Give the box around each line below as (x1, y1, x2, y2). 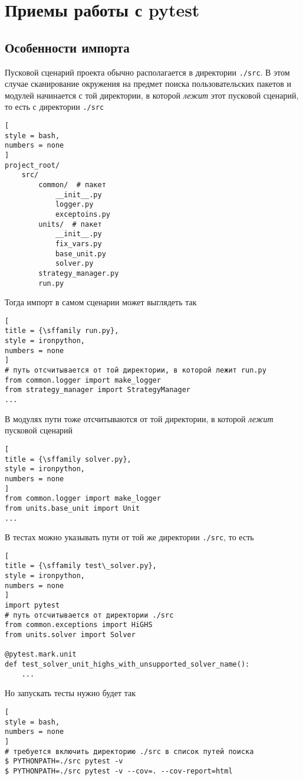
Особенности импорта (5, 38, 130, 56)
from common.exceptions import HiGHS (5, 621, 153, 629)
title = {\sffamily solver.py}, (5, 455, 131, 464)
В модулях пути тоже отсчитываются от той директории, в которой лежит (5, 412, 274, 425)
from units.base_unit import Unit (5, 504, 140, 513)
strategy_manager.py (38, 269, 119, 278)
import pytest (5, 601, 60, 610)
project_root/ (5, 161, 60, 169)
